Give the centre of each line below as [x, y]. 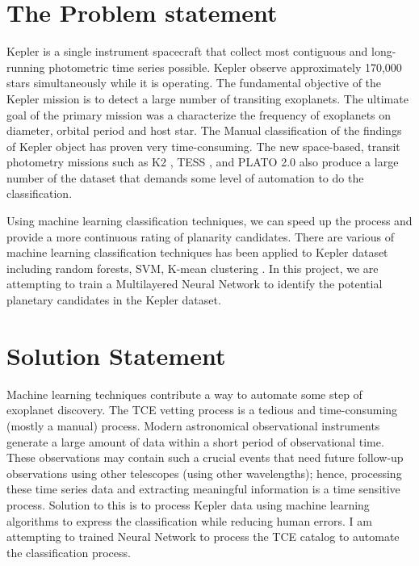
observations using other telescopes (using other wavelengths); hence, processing [204, 473]
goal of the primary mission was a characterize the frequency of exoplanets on [199, 114]
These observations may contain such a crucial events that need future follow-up [205, 457]
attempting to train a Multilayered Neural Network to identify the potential [195, 284]
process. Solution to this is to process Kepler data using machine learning [188, 504]
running [26, 67]
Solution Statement [116, 355]
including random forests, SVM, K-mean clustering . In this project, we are [193, 268]
